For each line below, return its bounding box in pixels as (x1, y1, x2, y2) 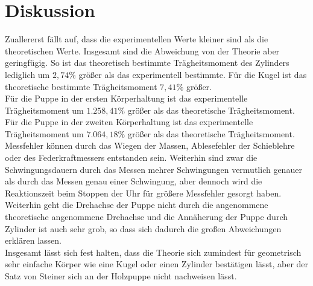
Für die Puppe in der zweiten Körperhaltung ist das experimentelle (5, 115, 253, 128)
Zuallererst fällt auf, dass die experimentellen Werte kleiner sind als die (5, 33, 268, 45)
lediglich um (5, 68, 50, 80)
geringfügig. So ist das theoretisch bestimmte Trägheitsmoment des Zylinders (5, 56, 289, 69)
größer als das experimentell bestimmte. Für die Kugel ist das (78, 68, 307, 80)
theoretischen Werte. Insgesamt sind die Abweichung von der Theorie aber (5, 44, 280, 57)
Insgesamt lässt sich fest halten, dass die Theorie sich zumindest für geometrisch (5, 245, 302, 258)
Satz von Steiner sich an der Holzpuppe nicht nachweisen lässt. (5, 270, 237, 282)
